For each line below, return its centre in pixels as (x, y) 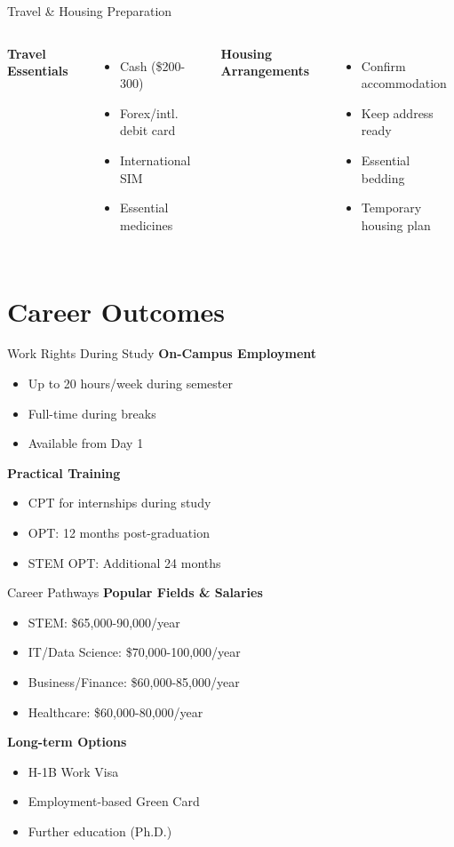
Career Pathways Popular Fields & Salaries (135, 592)
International (155, 160)
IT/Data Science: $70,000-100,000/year (134, 652)
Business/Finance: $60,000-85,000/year (134, 682)
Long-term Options (67, 742)
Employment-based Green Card (114, 801)
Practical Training (64, 472)
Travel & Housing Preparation (90, 11)
